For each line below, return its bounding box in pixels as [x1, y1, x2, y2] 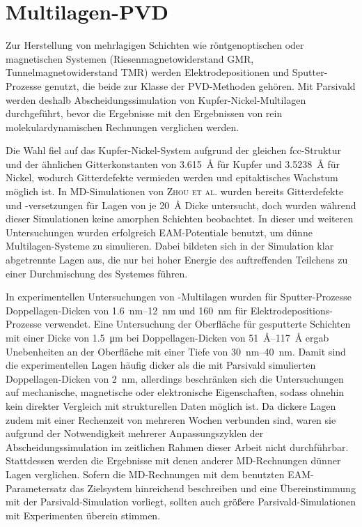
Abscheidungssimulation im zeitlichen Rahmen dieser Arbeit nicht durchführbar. [6, 439, 349, 454]
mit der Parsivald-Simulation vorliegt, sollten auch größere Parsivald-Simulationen [6, 494, 356, 509]
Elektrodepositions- [250, 303, 333, 317]
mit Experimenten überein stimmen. [6, 507, 161, 522]
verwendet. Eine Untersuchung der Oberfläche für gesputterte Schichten [45, 316, 351, 331]
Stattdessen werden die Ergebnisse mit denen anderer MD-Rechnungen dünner [6, 453, 341, 468]
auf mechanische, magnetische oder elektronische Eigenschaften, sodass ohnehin [6, 385, 345, 399]
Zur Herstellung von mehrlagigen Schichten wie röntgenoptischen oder [6, 38, 304, 52]
